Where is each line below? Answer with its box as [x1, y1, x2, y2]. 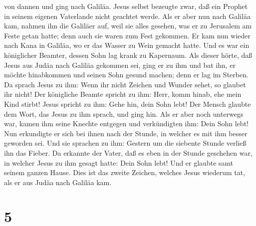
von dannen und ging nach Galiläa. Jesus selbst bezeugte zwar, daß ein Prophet [4, 1, 248, 11]
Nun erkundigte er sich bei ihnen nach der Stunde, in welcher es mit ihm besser [4, 128, 248, 138]
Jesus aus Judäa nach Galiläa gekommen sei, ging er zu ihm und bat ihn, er [4, 59, 236, 70]
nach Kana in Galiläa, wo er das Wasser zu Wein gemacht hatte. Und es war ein [4, 40, 250, 50]
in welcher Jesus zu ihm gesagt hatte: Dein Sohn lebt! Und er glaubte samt [4, 157, 234, 168]
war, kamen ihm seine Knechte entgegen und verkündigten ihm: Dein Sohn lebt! [4, 118, 249, 129]
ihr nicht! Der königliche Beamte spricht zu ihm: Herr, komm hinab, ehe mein [4, 89, 242, 99]
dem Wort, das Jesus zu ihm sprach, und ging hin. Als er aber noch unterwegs [4, 108, 244, 119]
